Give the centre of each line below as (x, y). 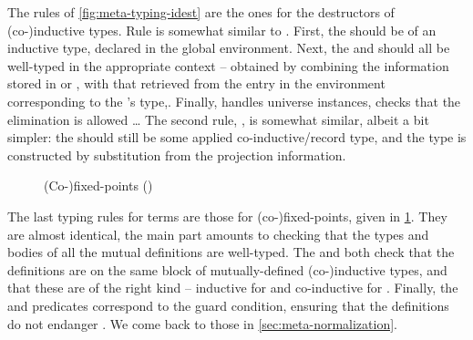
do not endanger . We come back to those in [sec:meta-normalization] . (202, 323)
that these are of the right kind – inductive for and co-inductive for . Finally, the (233, 288)
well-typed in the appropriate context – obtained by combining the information (228, 65)
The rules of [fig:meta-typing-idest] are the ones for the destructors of (201, 12)
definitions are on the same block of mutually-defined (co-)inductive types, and (227, 269)
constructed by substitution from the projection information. (177, 155)
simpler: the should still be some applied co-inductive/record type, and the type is (237, 137)
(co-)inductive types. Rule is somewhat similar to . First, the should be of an (222, 30)
